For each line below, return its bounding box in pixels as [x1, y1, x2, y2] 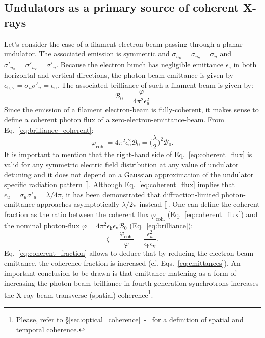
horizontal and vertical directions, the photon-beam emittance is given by [4, 69, 233, 80]
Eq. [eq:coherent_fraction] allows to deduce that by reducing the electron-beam [4, 248, 254, 258]
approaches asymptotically [37, 199, 120, 209]
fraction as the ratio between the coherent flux [4, 208, 149, 219]
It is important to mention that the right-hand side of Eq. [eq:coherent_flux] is [4, 149, 252, 160]
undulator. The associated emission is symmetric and [4, 48, 170, 59]
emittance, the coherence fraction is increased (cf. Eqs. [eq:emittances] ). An [4, 258, 241, 268]
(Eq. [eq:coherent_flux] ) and [167, 208, 258, 219]
